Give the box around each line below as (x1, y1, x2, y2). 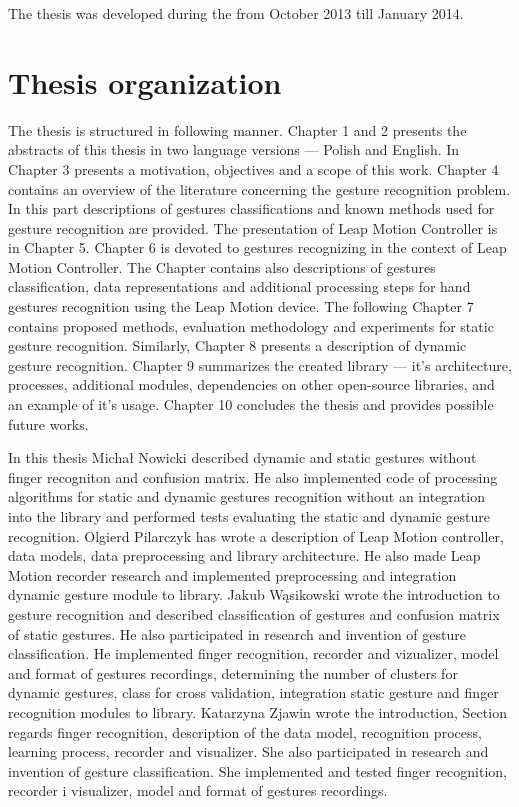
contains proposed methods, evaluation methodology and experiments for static (8, 315, 494, 336)
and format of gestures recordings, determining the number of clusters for (8, 662, 458, 683)
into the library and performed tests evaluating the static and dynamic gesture (8, 506, 490, 526)
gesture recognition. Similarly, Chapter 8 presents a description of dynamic (8, 335, 467, 356)
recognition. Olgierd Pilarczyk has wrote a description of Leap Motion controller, (8, 525, 504, 546)
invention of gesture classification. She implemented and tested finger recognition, (8, 760, 507, 781)
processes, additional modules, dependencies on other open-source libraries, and (8, 374, 495, 395)
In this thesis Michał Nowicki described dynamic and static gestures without (8, 447, 477, 468)
